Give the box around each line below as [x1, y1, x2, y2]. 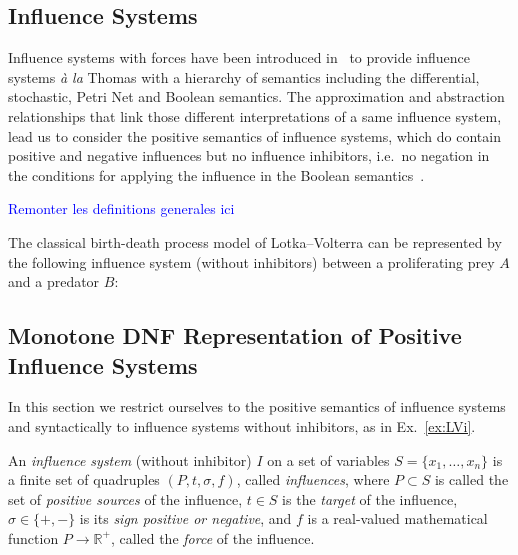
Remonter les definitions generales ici [8, 198, 235, 219]
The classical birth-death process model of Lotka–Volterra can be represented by [8, 231, 502, 252]
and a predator [8, 271, 100, 292]
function [8, 527, 59, 548]
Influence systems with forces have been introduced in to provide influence [8, 47, 471, 68]
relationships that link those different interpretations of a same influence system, [8, 105, 502, 126]
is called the [434, 469, 509, 490]
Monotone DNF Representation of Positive [8, 320, 462, 351]
